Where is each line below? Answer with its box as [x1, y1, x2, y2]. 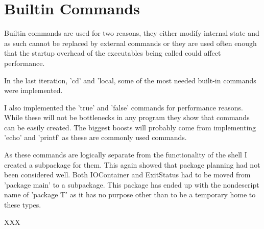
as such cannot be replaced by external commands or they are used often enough [4, 37, 257, 48]
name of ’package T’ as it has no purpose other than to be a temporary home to [4, 189, 256, 200]
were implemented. [4, 85, 63, 96]
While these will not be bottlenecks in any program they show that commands [4, 112, 250, 123]
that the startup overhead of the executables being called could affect [4, 48, 221, 58]
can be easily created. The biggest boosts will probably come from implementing [4, 122, 256, 132]
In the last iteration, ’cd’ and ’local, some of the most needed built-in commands [4, 75, 256, 85]
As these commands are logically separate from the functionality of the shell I [4, 149, 247, 160]
